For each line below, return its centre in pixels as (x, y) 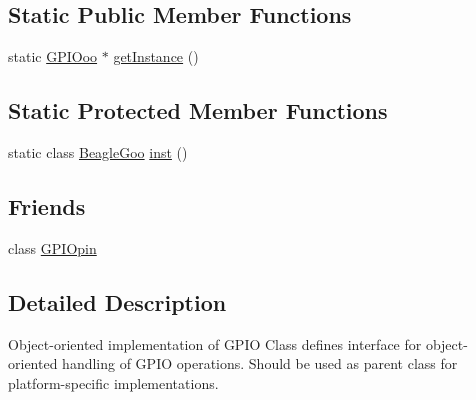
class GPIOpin (52, 247)
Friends (47, 205)
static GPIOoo (53, 56)
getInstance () (156, 56)
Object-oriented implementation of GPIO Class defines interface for (215, 343)
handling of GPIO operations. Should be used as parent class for (260, 363)
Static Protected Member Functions (198, 110)
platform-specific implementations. (113, 382)
